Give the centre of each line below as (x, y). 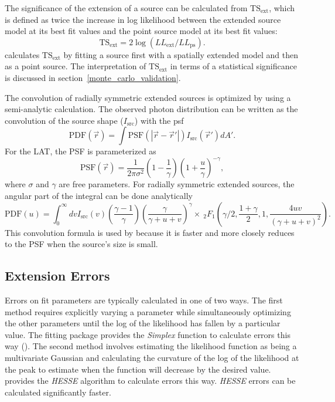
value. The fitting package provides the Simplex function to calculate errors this (148, 334)
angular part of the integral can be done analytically (99, 196)
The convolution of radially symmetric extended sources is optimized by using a (148, 97)
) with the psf (159, 120)
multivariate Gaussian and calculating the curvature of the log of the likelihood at (152, 357)
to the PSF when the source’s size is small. (81, 244)
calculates (22, 54)
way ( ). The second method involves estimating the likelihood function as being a (151, 346)
